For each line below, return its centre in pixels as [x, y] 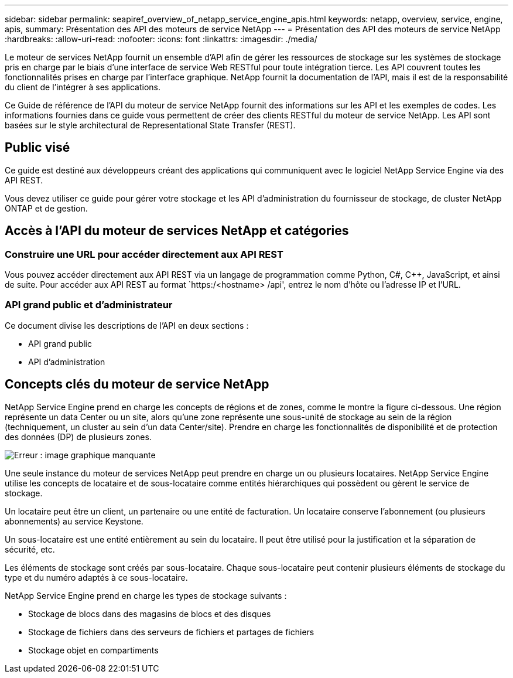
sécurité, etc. [30, 549]
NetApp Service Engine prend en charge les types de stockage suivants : [146, 595]
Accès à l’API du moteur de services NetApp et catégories [177, 231]
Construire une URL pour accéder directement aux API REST [144, 254]
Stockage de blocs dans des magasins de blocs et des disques [150, 614]
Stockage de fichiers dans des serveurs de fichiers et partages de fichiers [171, 632]
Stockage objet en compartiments [93, 650]
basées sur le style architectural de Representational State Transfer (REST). [150, 125]
